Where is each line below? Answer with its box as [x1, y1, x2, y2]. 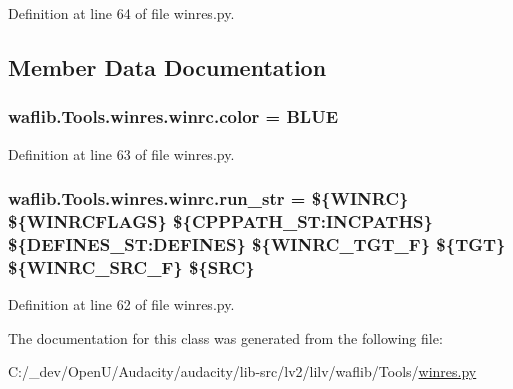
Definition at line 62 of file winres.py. [8, 294, 235, 315]
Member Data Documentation [8, 51, 327, 82]
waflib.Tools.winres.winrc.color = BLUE [8, 104, 339, 129]
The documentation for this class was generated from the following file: [8, 327, 443, 348]
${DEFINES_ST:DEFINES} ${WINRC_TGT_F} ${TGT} [8, 231, 506, 256]
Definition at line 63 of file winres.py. [8, 143, 235, 164]
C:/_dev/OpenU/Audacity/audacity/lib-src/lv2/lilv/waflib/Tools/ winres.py [8, 361, 477, 382]
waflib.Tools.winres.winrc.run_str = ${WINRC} [8, 186, 409, 211]
